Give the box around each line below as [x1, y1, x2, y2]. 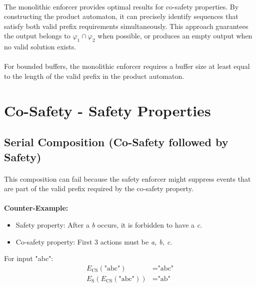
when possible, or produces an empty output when [97, 30, 252, 41]
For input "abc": [4, 253, 53, 264]
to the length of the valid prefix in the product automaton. [4, 70, 184, 81]
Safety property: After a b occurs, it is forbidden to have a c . [15, 220, 202, 230]
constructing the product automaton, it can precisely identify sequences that [4, 11, 238, 21]
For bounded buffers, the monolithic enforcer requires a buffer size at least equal [4, 61, 250, 71]
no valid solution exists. [4, 41, 76, 52]
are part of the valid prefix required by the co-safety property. [4, 183, 193, 194]
